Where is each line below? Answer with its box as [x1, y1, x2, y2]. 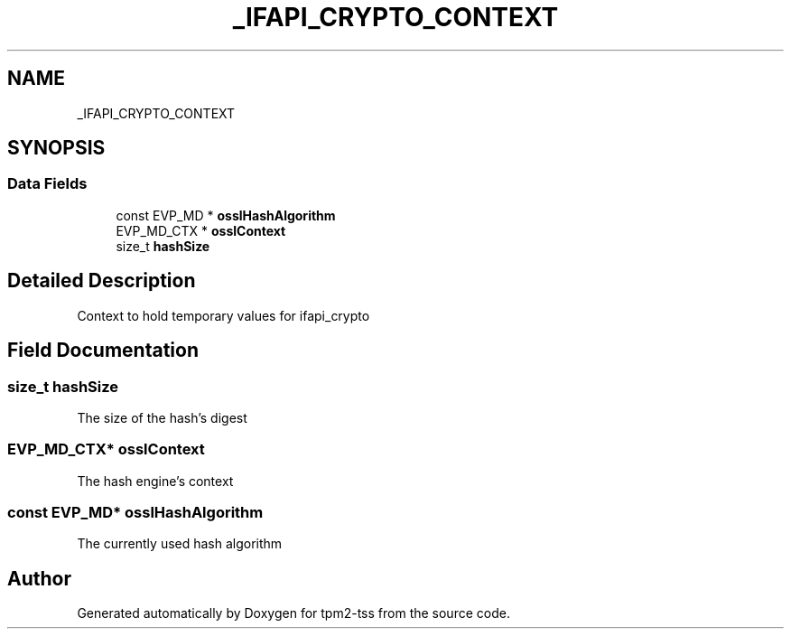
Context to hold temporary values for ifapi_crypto [77, 307, 370, 323]
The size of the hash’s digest [77, 409, 247, 426]
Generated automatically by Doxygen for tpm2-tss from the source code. [77, 605, 510, 622]
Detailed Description [7, 269, 196, 293]
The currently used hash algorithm [77, 536, 283, 552]
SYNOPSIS [7, 136, 106, 160]
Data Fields [7, 174, 88, 193]
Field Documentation [7, 339, 199, 362]
